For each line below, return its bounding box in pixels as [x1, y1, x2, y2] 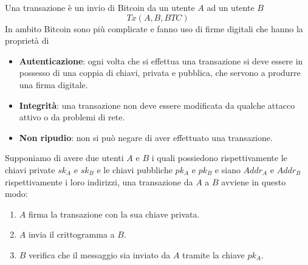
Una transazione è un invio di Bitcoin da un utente [5, 1, 195, 13]
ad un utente [207, 1, 255, 13]
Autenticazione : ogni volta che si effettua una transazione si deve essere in [19, 54, 303, 67]
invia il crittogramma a [28, 228, 115, 241]
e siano [214, 163, 241, 176]
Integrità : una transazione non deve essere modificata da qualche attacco [19, 98, 295, 111]
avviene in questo [221, 175, 286, 188]
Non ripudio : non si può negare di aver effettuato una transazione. [19, 131, 273, 143]
